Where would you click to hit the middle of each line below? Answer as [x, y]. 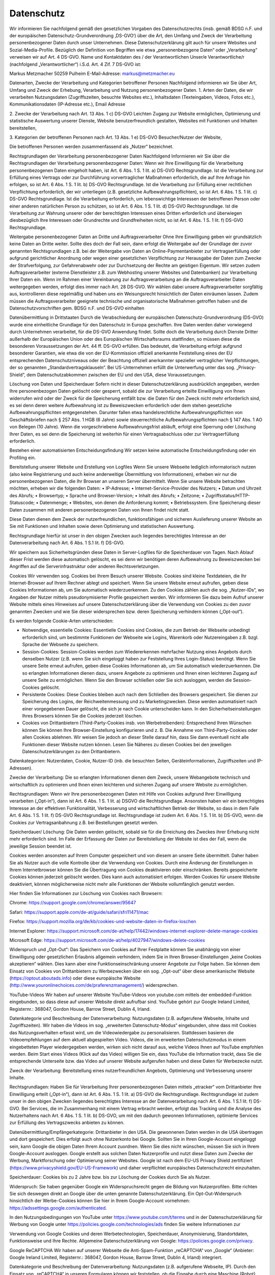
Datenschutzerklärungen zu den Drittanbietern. [72, 752]
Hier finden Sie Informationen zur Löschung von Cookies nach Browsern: [86, 894]
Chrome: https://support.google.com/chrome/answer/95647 [73, 903]
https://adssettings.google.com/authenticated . [58, 1208]
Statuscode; [22, 503]
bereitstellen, [23, 128]
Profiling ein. [23, 457]
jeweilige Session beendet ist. [41, 846]
